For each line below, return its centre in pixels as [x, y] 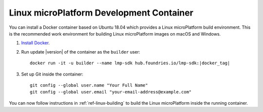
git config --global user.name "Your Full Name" [89, 85]
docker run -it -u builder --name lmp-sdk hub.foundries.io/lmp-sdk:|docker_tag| [130, 63]
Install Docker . [36, 43]
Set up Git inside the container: [52, 74]
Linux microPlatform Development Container [101, 13]
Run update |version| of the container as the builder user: [81, 52]
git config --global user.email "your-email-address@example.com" [111, 92]
